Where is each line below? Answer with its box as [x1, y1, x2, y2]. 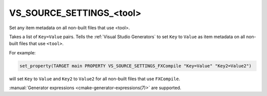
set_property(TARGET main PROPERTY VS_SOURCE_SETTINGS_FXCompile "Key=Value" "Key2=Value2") [19, 63, 252, 69]
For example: [9, 49, 36, 55]
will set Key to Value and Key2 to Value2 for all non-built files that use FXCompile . [9, 76, 180, 82]
